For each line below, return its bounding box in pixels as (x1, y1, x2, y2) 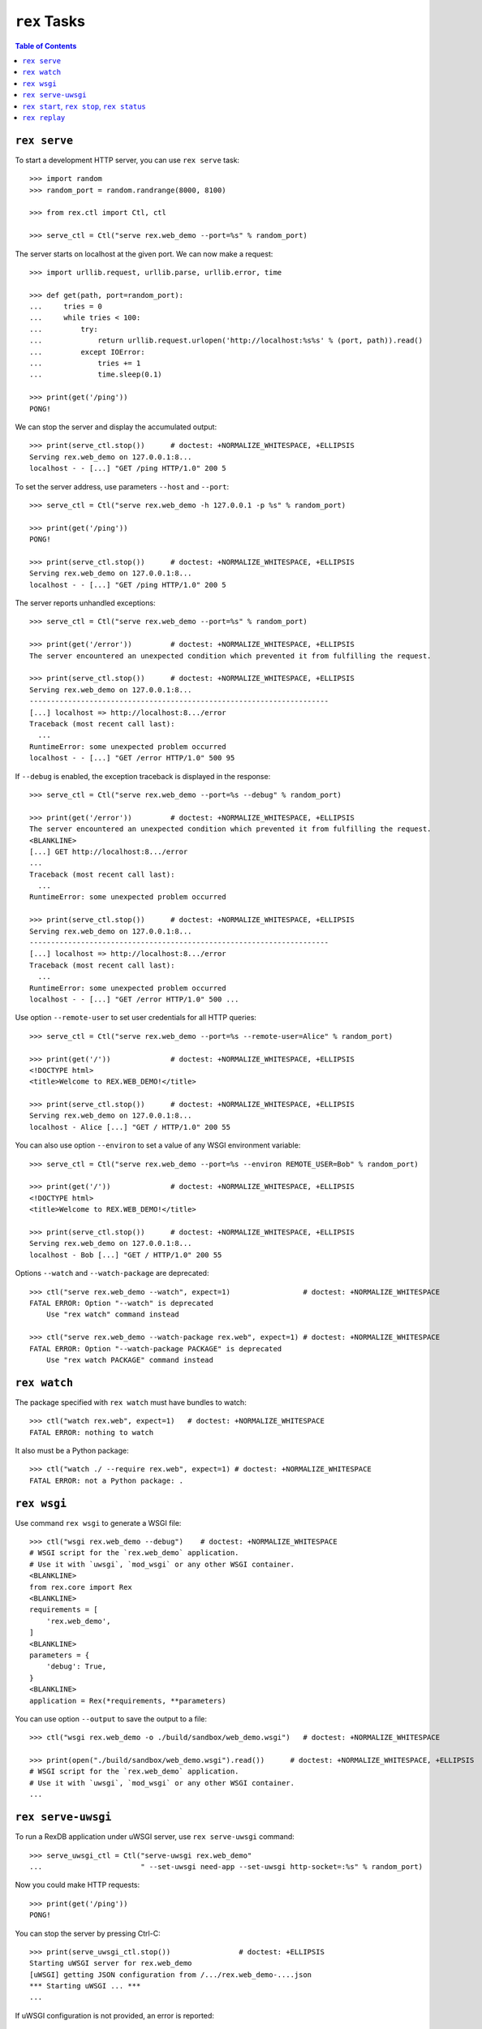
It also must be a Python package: (15, 1445, 129, 1455)
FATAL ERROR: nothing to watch (29, 1428, 154, 1437)
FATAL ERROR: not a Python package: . (29, 1475, 184, 1485)
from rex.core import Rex (29, 1583, 133, 1592)
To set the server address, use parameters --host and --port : (15, 481, 230, 491)
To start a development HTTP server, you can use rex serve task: (15, 155, 239, 165)
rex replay (22, 113, 66, 122)
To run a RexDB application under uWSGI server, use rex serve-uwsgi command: (15, 1832, 295, 1842)
